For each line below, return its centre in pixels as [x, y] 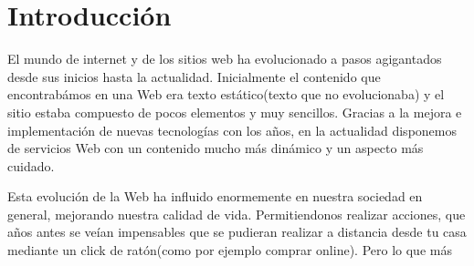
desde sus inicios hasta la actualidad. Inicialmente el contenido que [194, 76]
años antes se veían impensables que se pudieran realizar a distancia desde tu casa [237, 232]
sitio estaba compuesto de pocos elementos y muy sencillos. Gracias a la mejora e [235, 112]
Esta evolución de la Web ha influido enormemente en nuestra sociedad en [215, 196]
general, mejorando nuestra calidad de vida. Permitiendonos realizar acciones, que [237, 214]
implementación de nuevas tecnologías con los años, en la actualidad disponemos [232, 130]
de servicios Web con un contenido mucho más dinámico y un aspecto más [216, 148]
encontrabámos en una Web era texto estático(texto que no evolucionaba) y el [226, 94]
